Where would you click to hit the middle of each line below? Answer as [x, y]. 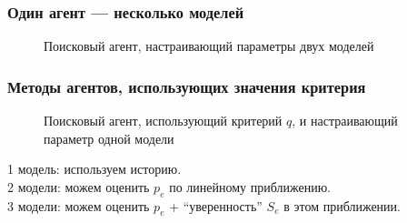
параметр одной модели [109, 138]
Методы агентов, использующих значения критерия [187, 86]
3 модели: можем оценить [79, 205]
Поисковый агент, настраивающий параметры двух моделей [209, 46]
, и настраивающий [345, 121]
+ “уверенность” [216, 205]
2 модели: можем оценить [79, 186]
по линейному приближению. [250, 186]
